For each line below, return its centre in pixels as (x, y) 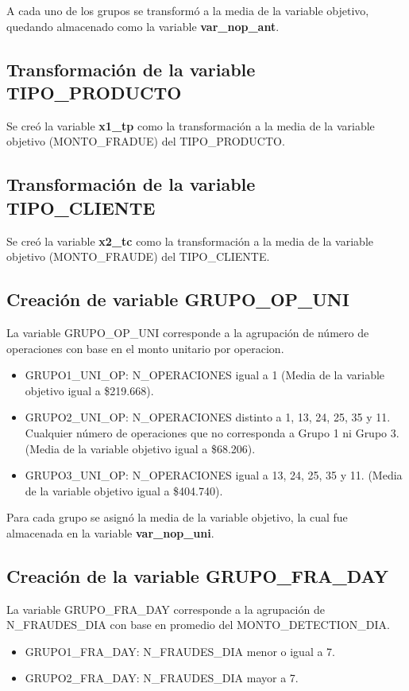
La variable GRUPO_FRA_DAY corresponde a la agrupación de (166, 609)
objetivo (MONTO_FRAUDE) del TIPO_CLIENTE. (138, 256)
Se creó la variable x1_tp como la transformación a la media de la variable (191, 125)
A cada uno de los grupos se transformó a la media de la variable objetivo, (188, 10)
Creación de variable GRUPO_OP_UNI (178, 299)
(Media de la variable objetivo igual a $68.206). (140, 448)
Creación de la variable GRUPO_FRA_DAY (198, 575)
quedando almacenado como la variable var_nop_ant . (143, 26)
